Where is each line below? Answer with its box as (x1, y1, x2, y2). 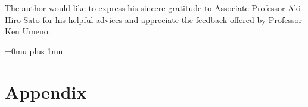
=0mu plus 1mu (5, 44, 63, 57)
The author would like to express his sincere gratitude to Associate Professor (5, 2, 285, 14)
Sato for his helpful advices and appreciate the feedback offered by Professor (23, 13, 302, 25)
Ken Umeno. (5, 25, 51, 37)
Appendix (5, 79, 87, 103)
